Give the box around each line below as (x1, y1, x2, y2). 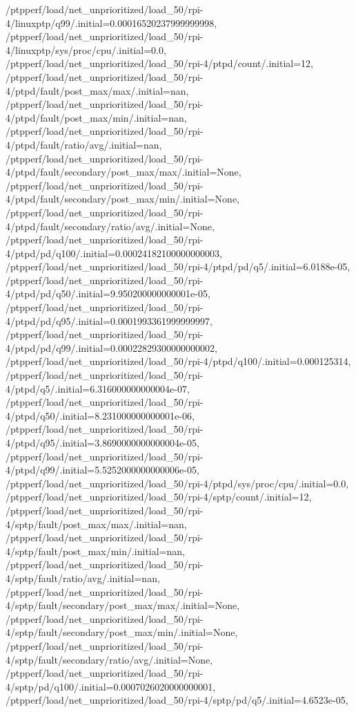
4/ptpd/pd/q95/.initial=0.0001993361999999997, (6, 313, 212, 328)
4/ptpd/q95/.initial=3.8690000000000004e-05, (6, 435, 199, 449)
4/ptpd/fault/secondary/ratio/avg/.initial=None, (6, 218, 215, 233)
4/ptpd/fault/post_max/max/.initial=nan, (6, 83, 189, 97)
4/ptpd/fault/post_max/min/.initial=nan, (6, 110, 187, 124)
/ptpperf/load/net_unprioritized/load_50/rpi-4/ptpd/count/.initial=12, (6, 56, 313, 71)
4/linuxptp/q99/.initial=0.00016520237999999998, (6, 15, 217, 30)
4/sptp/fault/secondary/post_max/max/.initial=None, (6, 598, 240, 612)
